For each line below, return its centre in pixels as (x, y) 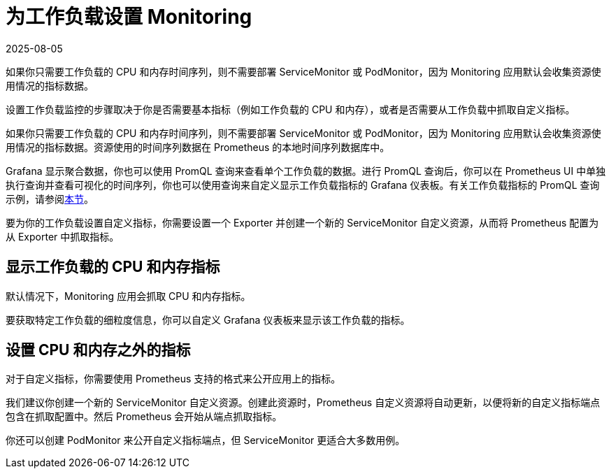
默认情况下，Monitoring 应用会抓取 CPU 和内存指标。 (128, 296)
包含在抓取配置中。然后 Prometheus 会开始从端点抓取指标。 (144, 417)
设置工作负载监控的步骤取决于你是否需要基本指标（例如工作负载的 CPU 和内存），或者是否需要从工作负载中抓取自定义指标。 (290, 109)
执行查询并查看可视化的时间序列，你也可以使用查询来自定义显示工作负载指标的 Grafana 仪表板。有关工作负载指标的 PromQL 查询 (303, 185)
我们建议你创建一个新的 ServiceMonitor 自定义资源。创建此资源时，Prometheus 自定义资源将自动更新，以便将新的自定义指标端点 (303, 403)
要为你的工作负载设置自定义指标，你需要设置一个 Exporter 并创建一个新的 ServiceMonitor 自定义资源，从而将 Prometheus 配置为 (302, 222)
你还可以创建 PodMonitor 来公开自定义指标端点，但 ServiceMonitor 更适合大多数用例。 (206, 440)
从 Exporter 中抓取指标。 (63, 236)
